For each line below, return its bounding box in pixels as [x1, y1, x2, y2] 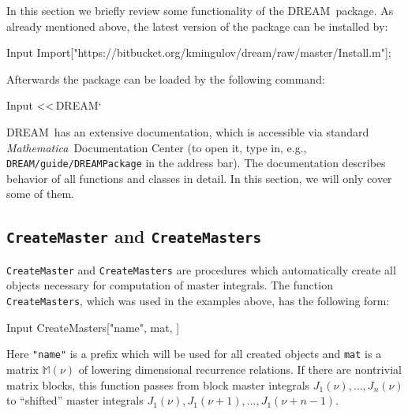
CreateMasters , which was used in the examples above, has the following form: [6, 293, 390, 309]
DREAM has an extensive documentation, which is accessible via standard [6, 123, 369, 140]
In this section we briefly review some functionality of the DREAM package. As [6, 2, 394, 18]
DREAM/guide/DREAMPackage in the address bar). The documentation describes [6, 155, 386, 171]
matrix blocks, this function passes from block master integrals [6, 376, 310, 393]
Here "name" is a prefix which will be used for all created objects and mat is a [6, 345, 382, 362]
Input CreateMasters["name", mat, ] [6, 319, 180, 335]
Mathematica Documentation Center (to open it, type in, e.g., [6, 139, 307, 155]
